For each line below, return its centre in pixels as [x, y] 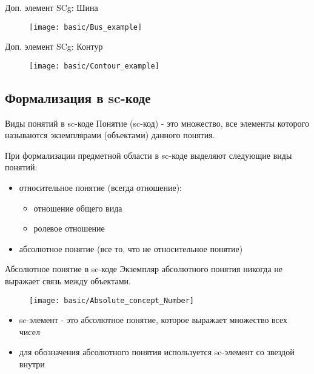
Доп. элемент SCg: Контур [54, 46]
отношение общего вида [78, 208]
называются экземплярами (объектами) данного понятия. [110, 135]
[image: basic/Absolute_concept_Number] [112, 300]
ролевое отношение [69, 228]
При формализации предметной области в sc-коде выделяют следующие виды [149, 155]
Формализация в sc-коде [78, 97]
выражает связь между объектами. [68, 281]
